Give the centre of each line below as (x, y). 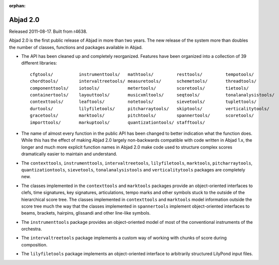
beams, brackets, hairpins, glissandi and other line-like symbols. (86, 213)
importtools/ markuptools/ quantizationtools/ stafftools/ (118, 122)
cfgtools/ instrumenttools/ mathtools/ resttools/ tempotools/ (142, 74)
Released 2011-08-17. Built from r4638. (48, 31)
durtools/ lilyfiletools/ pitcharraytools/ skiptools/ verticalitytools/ (150, 108)
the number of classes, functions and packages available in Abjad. (76, 47)
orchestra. (32, 229)
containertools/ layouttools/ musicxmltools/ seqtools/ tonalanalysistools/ (152, 95)
